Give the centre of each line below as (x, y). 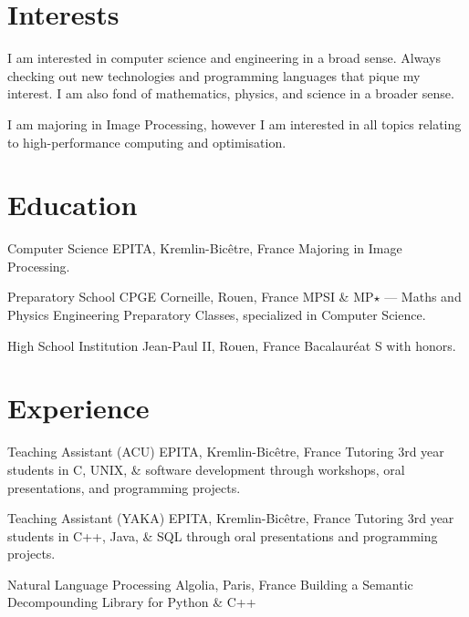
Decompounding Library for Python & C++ (132, 602)
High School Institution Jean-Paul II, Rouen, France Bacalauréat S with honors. (232, 345)
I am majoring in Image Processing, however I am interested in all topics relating (234, 123)
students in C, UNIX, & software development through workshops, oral (206, 469)
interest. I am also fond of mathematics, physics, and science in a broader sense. (231, 93)
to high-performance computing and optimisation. (147, 142)
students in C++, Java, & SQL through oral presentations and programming (223, 535)
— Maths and (423, 297)
